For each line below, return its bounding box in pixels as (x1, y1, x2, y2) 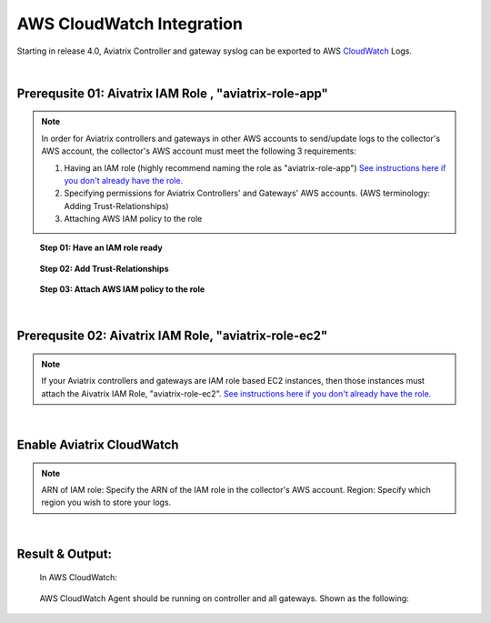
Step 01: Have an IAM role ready (39, 242, 163, 254)
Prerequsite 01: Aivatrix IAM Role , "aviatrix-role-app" (16, 85, 329, 101)
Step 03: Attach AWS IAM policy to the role (39, 284, 205, 295)
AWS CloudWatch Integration (16, 14, 243, 34)
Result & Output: (16, 546, 113, 561)
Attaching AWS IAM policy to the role (64, 214, 203, 225)
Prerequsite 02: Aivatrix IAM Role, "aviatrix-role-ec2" (16, 328, 328, 344)
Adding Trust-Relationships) (64, 200, 169, 211)
